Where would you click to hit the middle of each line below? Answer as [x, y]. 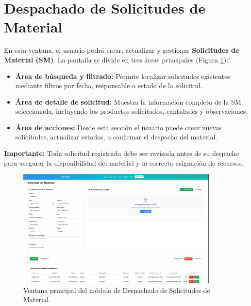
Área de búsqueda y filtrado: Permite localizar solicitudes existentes [123, 76]
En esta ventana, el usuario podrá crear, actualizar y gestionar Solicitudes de [122, 50]
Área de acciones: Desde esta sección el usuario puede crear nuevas [118, 127]
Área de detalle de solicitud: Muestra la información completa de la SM [128, 101]
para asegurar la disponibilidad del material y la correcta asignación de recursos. [124, 162]
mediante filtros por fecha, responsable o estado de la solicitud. [109, 85]
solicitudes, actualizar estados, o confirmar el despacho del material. [116, 137]
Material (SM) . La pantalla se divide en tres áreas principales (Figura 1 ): [116, 59]
